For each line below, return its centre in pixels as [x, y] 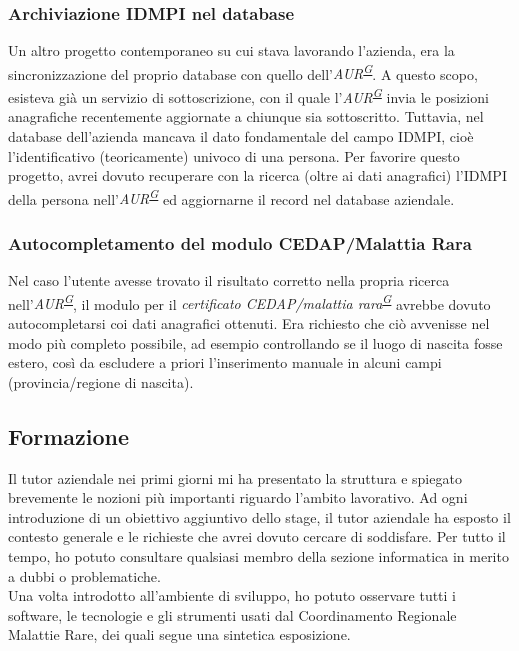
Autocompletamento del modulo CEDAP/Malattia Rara [240, 242]
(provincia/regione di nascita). [101, 381]
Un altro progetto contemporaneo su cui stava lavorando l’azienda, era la [231, 50]
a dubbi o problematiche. [84, 575]
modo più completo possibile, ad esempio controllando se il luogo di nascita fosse [255, 342]
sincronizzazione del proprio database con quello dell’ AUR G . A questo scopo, [243, 72]
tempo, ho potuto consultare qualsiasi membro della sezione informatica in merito [258, 555]
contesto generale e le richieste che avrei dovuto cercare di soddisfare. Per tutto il [257, 536]
